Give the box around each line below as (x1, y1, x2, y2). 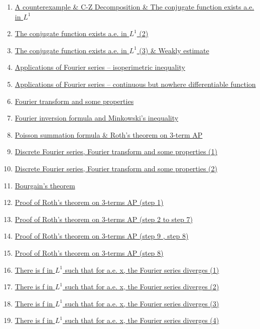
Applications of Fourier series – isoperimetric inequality (15, 62, 185, 72)
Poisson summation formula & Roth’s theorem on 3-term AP (15, 129, 203, 140)
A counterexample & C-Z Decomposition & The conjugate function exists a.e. (15, 2, 254, 12)
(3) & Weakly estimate (139, 45, 209, 55)
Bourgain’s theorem (15, 180, 75, 190)
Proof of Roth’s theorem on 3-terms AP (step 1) (15, 197, 164, 207)
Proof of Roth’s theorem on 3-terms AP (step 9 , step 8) (15, 231, 189, 241)
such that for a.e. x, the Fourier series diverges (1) (65, 264, 219, 275)
